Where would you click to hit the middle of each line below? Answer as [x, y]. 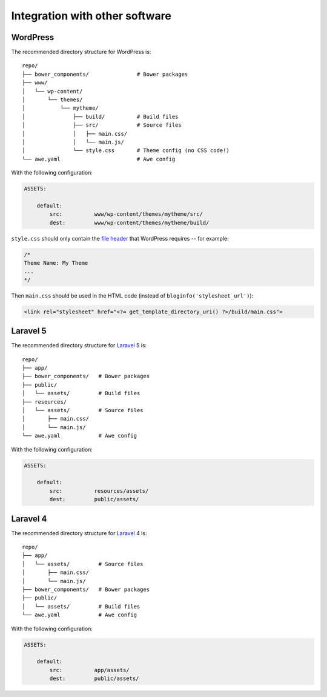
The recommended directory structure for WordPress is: [81, 52]
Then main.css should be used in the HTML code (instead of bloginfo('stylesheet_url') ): [132, 295]
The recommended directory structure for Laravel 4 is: [79, 533]
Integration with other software [91, 16]
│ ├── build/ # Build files [100, 116]
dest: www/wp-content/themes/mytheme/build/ [129, 222]
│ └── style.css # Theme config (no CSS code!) [126, 151]
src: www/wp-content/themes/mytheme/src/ [126, 214]
